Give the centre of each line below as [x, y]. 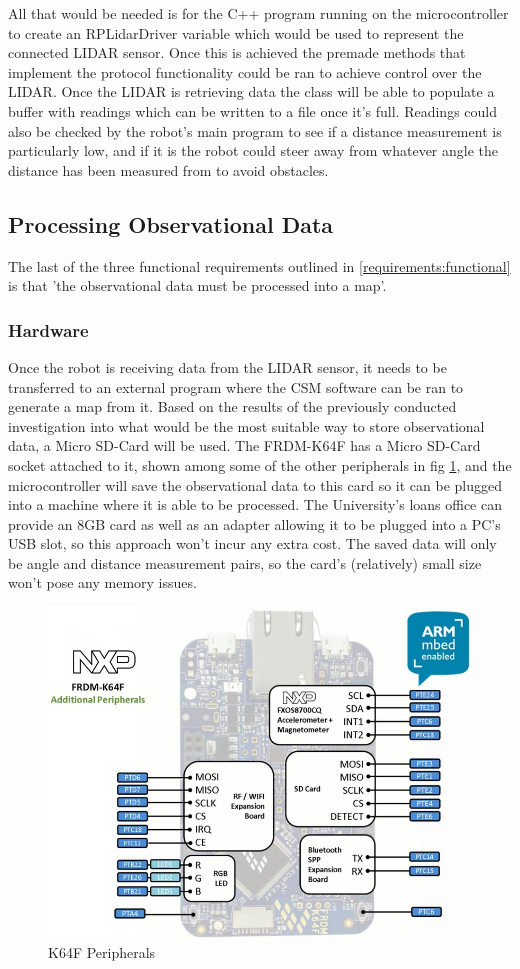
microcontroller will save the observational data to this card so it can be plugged [255, 484]
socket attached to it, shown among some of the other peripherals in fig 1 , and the [260, 464]
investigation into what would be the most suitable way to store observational [246, 425]
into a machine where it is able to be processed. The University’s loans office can [255, 504]
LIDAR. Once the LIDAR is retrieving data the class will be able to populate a [251, 91]
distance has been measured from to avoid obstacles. [168, 169]
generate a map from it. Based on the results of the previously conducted [232, 406]
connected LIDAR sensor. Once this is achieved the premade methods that [237, 52]
